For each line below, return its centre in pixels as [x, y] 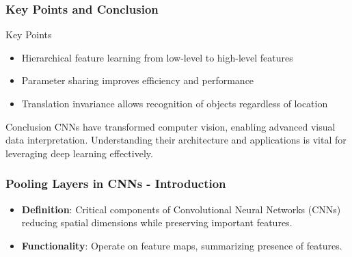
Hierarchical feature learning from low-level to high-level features [157, 57]
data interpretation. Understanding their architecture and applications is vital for [176, 140]
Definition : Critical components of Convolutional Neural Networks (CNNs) [181, 209]
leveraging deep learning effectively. [79, 153]
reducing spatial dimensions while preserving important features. [157, 222]
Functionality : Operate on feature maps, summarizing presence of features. [182, 245]
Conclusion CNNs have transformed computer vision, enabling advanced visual [171, 126]
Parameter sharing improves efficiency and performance [138, 80]
